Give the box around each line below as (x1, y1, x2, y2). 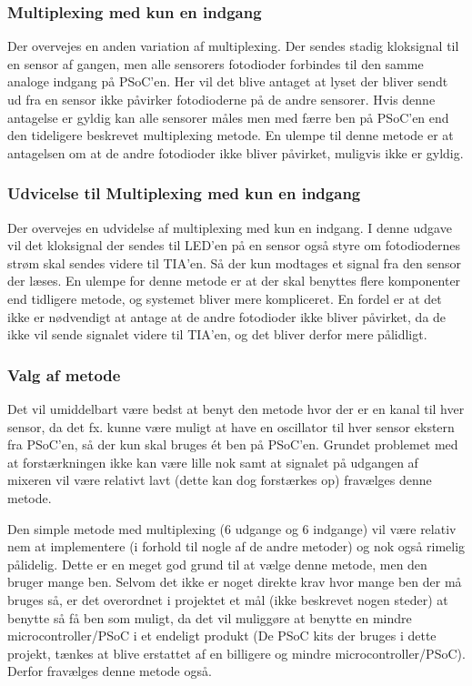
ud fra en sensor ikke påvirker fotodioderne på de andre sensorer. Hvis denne (7, 90, 436, 108)
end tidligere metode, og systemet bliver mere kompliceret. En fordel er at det (7, 288, 442, 308)
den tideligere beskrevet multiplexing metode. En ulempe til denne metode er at (7, 126, 454, 145)
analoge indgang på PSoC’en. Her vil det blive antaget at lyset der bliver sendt (7, 72, 448, 91)
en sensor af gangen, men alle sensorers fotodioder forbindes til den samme (7, 54, 424, 73)
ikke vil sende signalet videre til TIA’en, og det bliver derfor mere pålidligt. (7, 325, 427, 344)
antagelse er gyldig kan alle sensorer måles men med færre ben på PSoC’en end (7, 107, 449, 126)
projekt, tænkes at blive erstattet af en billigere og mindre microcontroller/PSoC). (7, 643, 466, 662)
